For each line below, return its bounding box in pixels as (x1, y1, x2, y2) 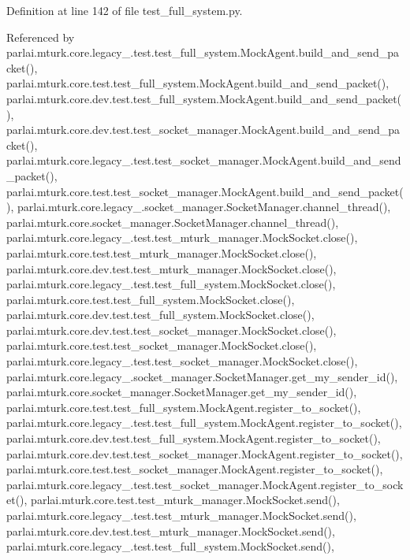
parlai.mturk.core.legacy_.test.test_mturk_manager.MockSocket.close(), (6, 229, 358, 246)
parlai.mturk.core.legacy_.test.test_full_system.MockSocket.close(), (6, 276, 336, 292)
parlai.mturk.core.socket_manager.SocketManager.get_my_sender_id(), (6, 384, 357, 400)
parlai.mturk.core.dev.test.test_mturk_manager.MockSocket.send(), (6, 522, 335, 539)
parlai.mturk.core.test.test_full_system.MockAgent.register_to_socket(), (6, 399, 361, 415)
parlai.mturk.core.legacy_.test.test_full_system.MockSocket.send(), (6, 538, 334, 554)
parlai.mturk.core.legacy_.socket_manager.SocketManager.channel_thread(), (17, 198, 391, 215)
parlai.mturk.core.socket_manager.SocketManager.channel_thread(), (6, 213, 339, 230)
